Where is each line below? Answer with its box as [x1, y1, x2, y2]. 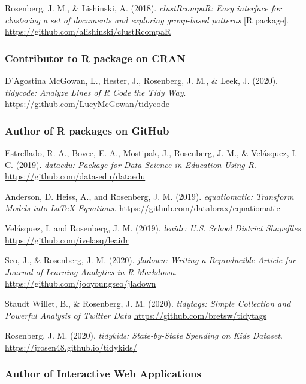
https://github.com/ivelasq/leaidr [5, 233, 129, 246]
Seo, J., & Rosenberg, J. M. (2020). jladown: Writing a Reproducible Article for [5, 254, 296, 266]
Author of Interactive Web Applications [5, 366, 201, 381]
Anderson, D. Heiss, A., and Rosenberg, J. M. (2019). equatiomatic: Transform [5, 190, 294, 202]
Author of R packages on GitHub [5, 123, 169, 138]
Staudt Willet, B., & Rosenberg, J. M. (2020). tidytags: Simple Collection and [5, 297, 291, 309]
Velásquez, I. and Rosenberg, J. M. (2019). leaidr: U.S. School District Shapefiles [5, 221, 301, 234]
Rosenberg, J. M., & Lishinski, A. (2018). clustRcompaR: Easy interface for [5, 2, 282, 14]
